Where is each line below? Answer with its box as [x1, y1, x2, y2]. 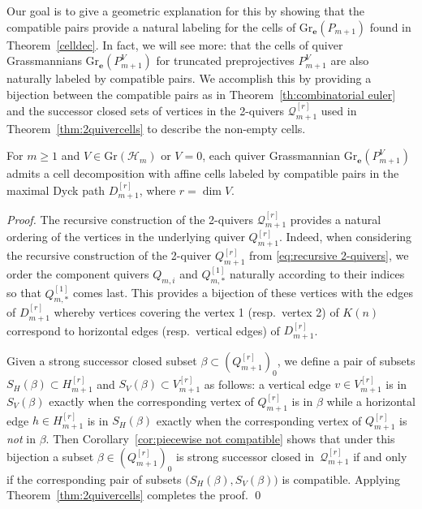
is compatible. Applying [282, 470, 400, 487]
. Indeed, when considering [279, 228, 412, 245]
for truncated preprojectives [156, 52, 295, 69]
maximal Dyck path [6, 181, 105, 198]
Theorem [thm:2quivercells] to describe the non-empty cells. [6, 119, 306, 136]
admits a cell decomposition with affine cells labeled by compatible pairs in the [6, 165, 399, 182]
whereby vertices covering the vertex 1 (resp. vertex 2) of [54, 304, 339, 321]
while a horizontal [326, 392, 416, 409]
